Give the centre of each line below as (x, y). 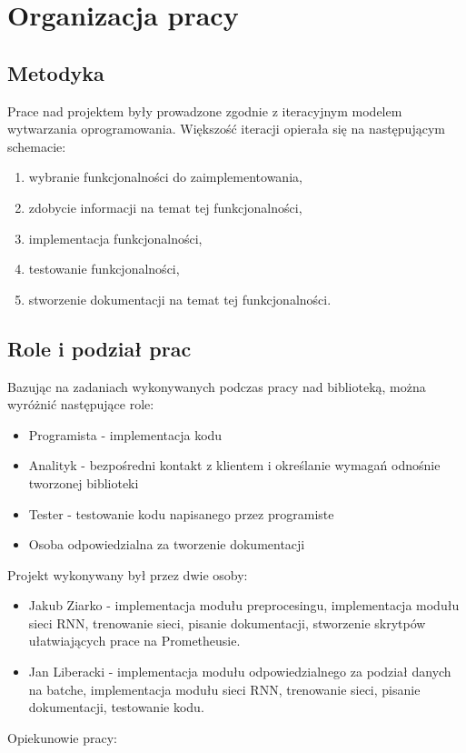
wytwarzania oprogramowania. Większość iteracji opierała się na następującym (226, 129)
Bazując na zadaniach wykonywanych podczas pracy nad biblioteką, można (217, 386)
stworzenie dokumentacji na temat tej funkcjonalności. (180, 299)
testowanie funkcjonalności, (104, 269)
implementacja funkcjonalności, (115, 238)
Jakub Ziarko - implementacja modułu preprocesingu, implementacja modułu (244, 605)
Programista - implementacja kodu (125, 434)
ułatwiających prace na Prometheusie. (134, 641)
